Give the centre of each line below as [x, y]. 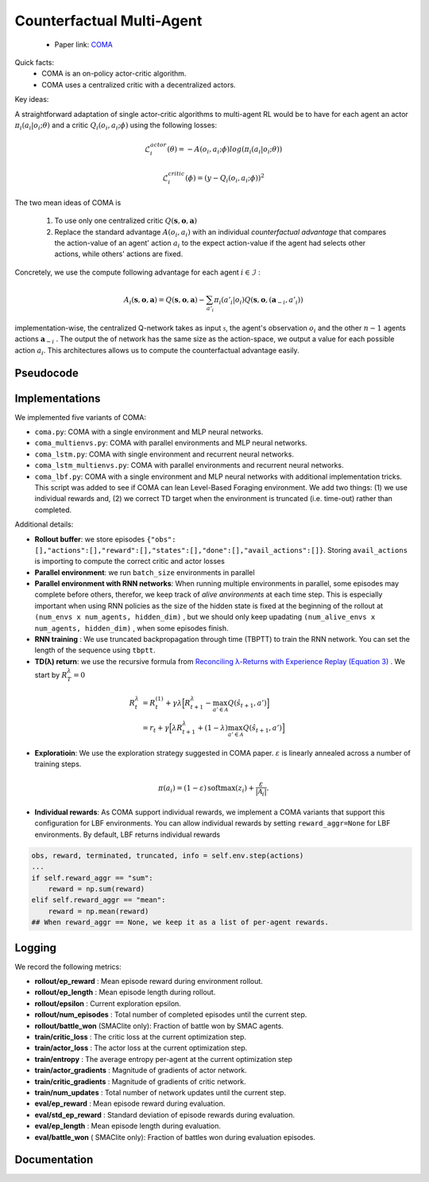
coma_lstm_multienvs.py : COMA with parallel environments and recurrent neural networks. [189, 465]
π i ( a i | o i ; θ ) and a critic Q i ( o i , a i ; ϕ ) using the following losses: [116, 126]
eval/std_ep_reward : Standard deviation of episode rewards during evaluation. [165, 1114]
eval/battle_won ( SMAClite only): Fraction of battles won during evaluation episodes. [175, 1137]
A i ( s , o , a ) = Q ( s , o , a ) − [164, 301]
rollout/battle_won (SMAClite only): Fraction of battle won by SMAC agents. [159, 1025]
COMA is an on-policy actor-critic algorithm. [114, 74]
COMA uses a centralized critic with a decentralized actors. [139, 84]
